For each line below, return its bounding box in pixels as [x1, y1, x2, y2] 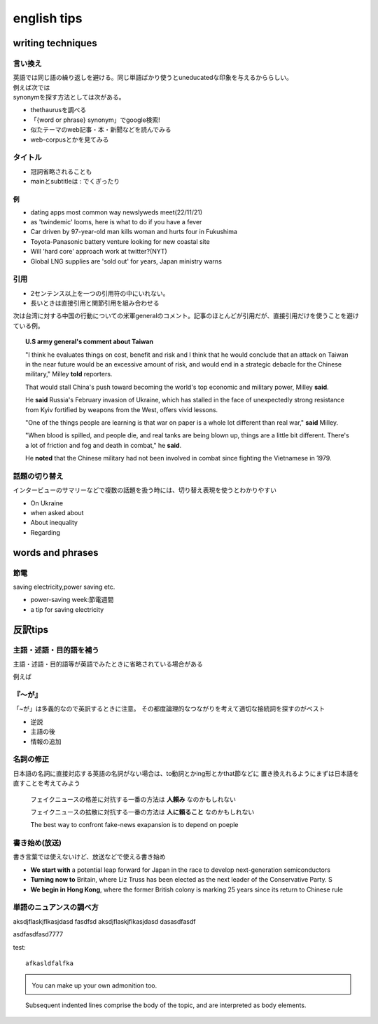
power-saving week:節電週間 [30, 596, 114, 604]
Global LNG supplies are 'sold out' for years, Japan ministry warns [30, 257, 222, 266]
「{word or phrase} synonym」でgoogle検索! [30, 116, 160, 124]
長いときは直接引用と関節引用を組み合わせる [30, 299, 160, 308]
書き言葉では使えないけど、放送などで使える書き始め [13, 852, 166, 861]
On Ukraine [30, 498, 63, 507]
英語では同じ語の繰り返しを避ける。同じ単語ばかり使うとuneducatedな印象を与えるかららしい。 [13, 74, 293, 82]
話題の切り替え [13, 471, 64, 481]
